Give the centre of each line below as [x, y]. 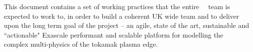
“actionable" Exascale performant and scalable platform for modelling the [114, 34]
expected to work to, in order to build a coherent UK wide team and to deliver [122, 16]
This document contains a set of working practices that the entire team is [117, 6]
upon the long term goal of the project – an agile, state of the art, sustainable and [126, 25]
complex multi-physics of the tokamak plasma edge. [81, 44]
